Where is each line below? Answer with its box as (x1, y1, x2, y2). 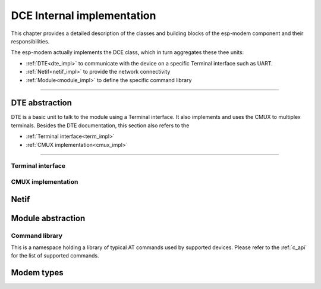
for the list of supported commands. (11, 252, 99, 259)
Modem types (11, 268, 64, 278)
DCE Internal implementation (11, 9, 156, 22)
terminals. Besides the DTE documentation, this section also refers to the (11, 122, 190, 129)
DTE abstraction (11, 98, 73, 108)
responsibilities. (11, 37, 50, 45)
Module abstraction (11, 213, 86, 223)
